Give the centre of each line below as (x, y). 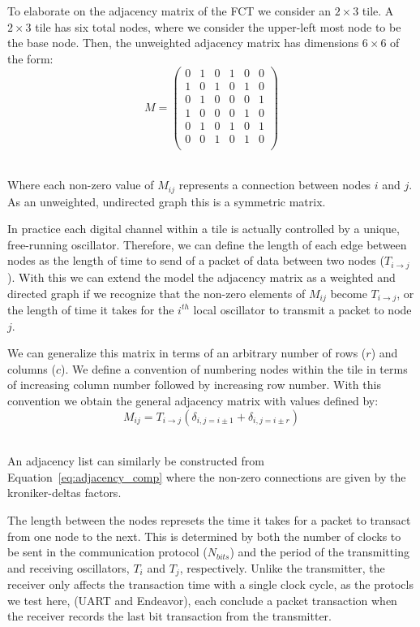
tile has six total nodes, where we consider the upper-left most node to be (218, 26)
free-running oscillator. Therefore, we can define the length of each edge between (207, 244)
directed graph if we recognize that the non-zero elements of (156, 293)
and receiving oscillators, (69, 567)
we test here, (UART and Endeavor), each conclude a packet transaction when (202, 600)
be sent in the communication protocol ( (107, 552)
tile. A (378, 11)
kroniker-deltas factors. (64, 493)
